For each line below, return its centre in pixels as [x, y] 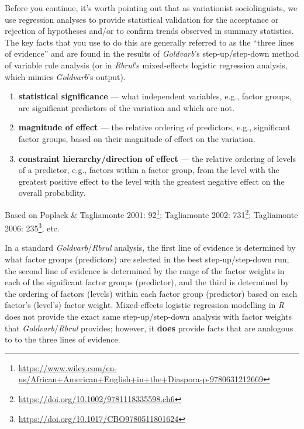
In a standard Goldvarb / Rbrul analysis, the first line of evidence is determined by [150, 248]
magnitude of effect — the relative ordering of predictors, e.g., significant [154, 127]
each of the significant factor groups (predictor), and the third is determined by [147, 282]
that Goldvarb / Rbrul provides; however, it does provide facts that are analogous [149, 328]
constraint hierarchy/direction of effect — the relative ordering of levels [157, 158]
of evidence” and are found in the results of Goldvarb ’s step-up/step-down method [152, 53]
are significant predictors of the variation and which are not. [126, 107]
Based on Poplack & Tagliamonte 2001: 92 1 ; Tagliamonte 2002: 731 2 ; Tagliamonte [151, 213]
